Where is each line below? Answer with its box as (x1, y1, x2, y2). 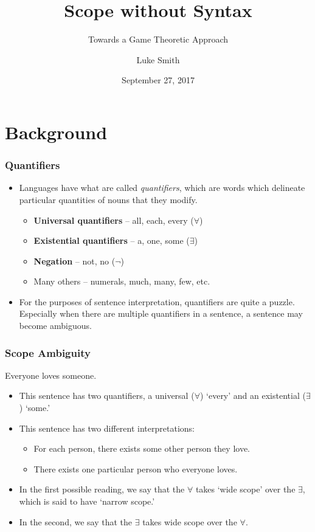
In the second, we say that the (19, 515, 133, 528)
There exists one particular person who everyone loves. (33, 462, 238, 475)
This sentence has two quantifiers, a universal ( (19, 389, 195, 402)
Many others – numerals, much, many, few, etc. (33, 275, 210, 288)
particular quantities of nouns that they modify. (19, 193, 198, 206)
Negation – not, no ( (33, 254, 116, 267)
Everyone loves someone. (5, 368, 97, 381)
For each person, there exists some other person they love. (33, 442, 250, 455)
